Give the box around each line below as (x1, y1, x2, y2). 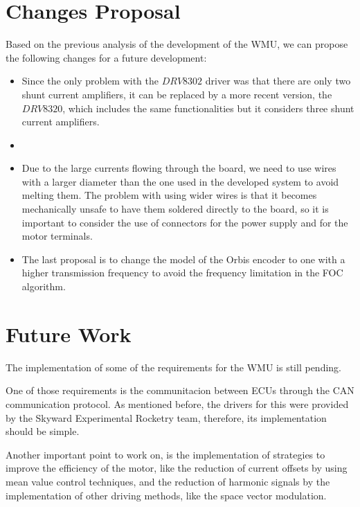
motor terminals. (21, 229, 93, 243)
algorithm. (21, 279, 66, 294)
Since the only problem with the (21, 73, 159, 88)
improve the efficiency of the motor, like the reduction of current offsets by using (6, 461, 348, 475)
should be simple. (6, 424, 80, 438)
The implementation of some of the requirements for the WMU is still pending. (6, 359, 341, 374)
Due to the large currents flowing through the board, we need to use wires (21, 161, 336, 175)
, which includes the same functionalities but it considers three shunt (62, 100, 354, 115)
